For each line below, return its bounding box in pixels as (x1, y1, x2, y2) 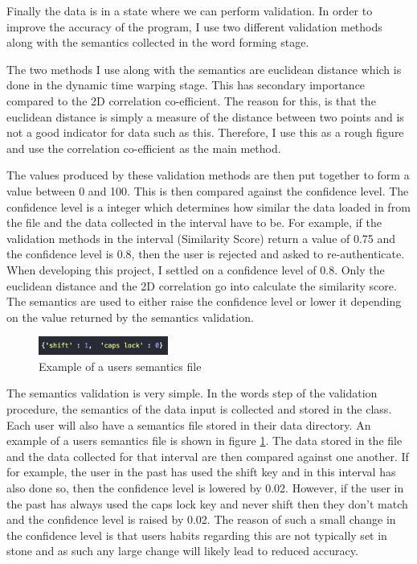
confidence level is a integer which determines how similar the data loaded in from (6, 198, 411, 215)
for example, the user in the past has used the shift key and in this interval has (6, 463, 396, 480)
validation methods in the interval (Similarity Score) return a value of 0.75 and (6, 229, 396, 246)
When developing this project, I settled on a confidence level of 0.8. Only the (6, 261, 385, 278)
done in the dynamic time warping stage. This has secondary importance (6, 76, 366, 93)
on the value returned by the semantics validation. (6, 308, 254, 325)
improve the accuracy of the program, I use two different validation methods (6, 18, 382, 35)
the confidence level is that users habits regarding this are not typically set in (6, 526, 387, 543)
